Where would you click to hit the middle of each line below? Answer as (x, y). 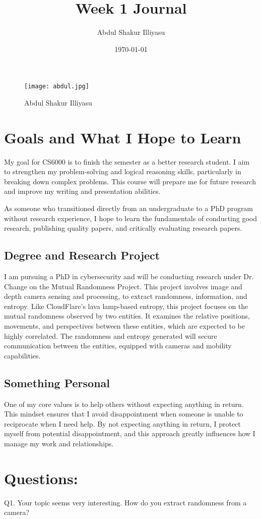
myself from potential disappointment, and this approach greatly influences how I (130, 433)
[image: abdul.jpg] (57, 87)
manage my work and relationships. (59, 443)
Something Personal (57, 382)
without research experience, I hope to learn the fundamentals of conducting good (130, 218)
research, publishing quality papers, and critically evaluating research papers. (123, 228)
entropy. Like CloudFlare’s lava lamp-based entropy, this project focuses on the (126, 306)
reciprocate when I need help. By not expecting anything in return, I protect (122, 423)
